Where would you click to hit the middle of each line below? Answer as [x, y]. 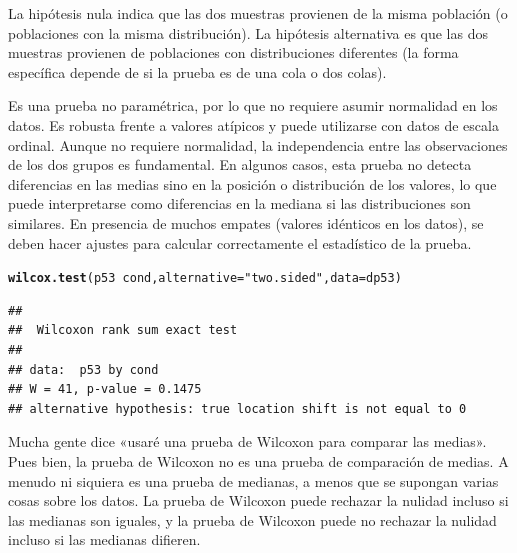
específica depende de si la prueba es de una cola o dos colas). [197, 71]
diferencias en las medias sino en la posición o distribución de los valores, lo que [252, 183]
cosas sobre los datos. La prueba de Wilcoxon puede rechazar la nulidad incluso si [258, 500]
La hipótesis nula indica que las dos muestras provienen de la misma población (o [258, 13]
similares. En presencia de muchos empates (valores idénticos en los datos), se [246, 222]
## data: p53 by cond [83, 369]
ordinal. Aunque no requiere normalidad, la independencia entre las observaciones [258, 144]
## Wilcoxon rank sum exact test [123, 330]
